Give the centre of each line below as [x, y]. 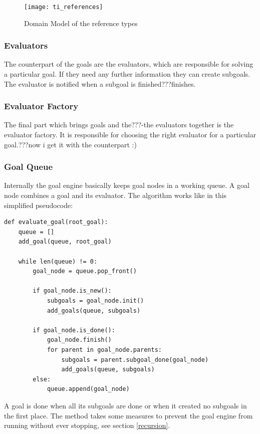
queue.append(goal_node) [88, 389]
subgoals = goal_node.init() [95, 301]
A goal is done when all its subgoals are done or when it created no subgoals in [125, 405]
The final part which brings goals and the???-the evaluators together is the [119, 125]
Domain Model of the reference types [81, 23]
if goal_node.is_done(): [74, 330]
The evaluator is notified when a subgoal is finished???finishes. [100, 83]
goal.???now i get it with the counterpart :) [70, 144]
